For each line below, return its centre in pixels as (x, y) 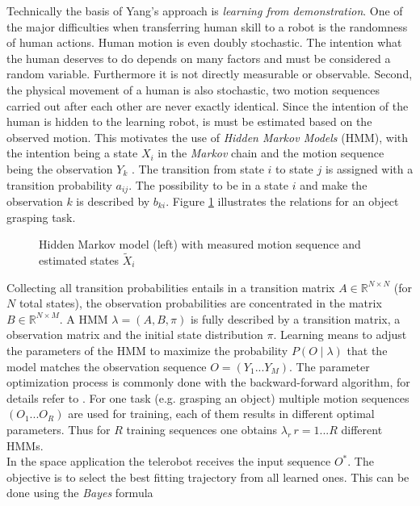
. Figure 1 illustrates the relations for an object (282, 201)
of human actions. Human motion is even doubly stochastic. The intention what (204, 42)
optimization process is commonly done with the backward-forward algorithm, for (208, 382)
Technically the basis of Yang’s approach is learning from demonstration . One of (205, 10)
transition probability (59, 184)
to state (294, 168)
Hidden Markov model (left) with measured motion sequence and (200, 244)
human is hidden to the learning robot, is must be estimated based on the (189, 121)
